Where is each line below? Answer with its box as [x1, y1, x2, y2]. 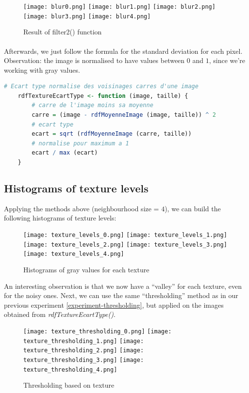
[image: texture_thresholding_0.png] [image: [23, 328, 172, 335]
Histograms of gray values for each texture [23, 264, 149, 274]
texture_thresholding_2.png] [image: [23, 347, 144, 354]
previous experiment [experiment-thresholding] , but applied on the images [4, 299, 224, 310]
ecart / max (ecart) [32, 149, 98, 157]
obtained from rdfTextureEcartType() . [4, 309, 116, 319]
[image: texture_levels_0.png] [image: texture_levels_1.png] [23, 232, 227, 239]
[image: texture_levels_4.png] [23, 251, 124, 258]
